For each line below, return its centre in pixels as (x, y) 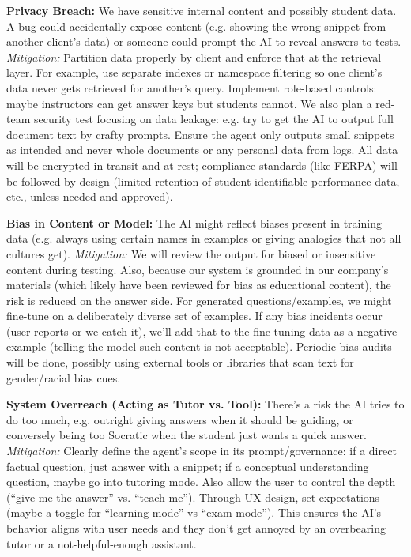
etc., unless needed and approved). (90, 196)
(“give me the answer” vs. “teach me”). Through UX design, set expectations (193, 497)
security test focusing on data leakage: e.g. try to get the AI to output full (213, 119)
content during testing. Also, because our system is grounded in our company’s (198, 269)
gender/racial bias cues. (64, 377)
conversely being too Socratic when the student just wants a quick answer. (187, 435)
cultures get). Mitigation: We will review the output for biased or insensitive (191, 253)
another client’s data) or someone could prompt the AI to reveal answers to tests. (204, 41)
